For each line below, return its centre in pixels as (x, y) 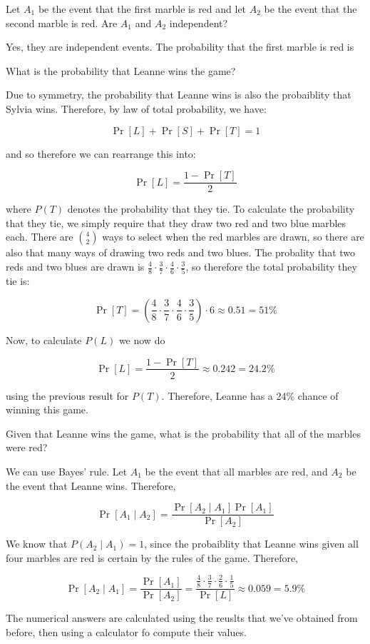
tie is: (18, 281)
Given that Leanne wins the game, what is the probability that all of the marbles (183, 433)
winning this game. (47, 409)
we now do (142, 339)
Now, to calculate (44, 339)
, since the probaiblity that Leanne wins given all (251, 544)
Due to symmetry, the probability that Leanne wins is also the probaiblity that (179, 95)
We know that (37, 544)
